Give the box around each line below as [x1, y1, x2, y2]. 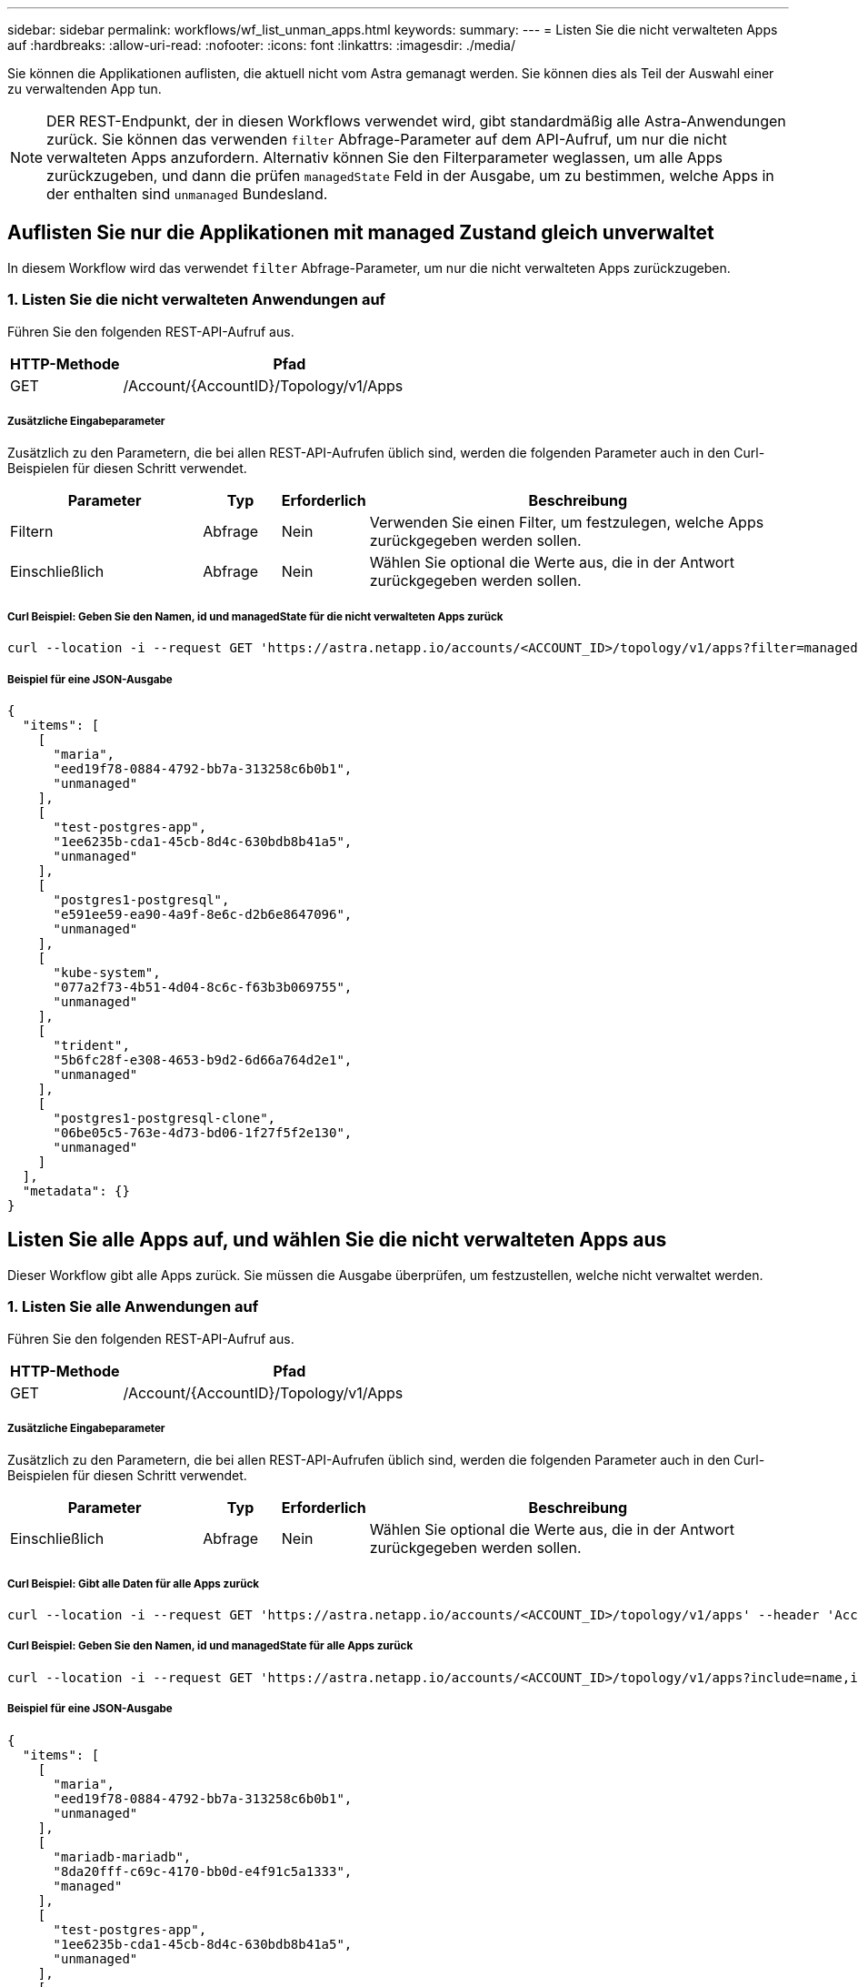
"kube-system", [53, 964, 161, 980]
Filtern [10, 522, 54, 541]
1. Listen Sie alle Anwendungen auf [7, 1297, 259, 1316]
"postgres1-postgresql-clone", [53, 1110, 276, 1125]
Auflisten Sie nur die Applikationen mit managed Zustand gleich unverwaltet [7, 221, 714, 245]
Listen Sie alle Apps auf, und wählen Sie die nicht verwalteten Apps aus [7, 1228, 667, 1252]
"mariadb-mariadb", [53, 1849, 192, 1864]
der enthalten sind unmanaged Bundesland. [46, 185, 328, 203]
